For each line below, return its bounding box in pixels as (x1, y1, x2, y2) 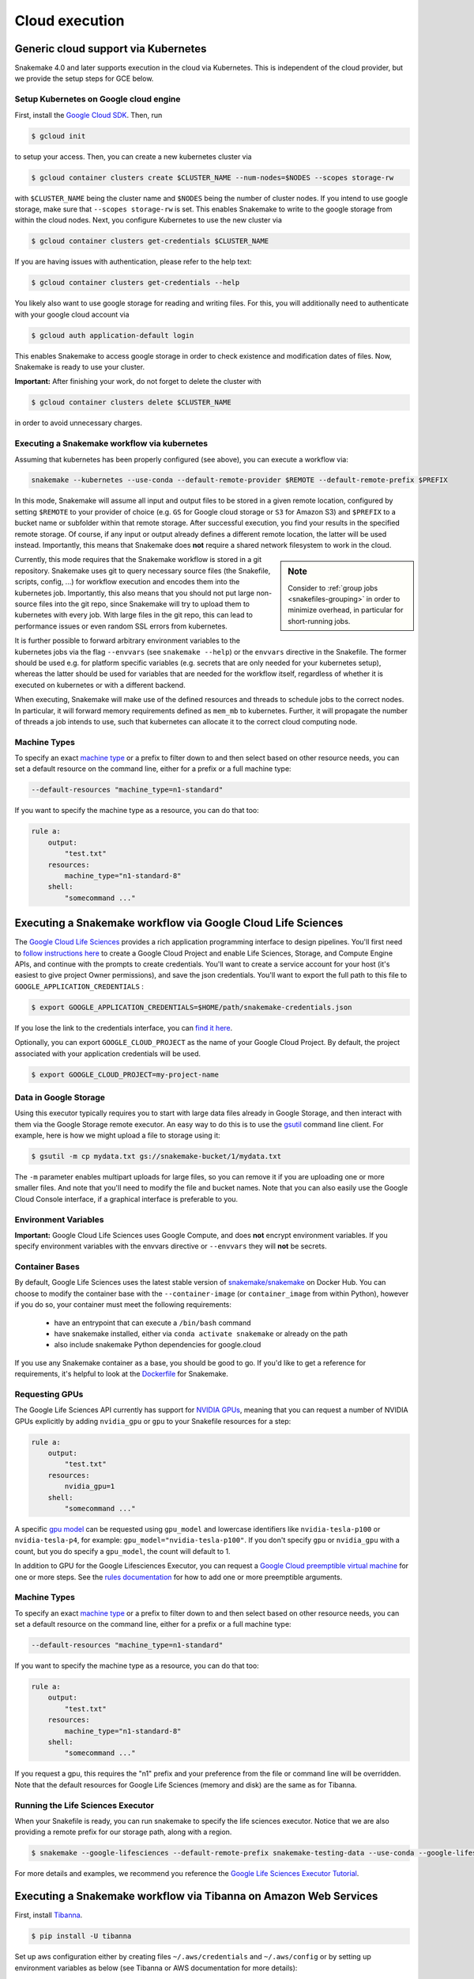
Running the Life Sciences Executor (14, 1799, 154, 1810)
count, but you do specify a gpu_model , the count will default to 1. (14, 1546, 231, 1555)
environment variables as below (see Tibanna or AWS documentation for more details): (14, 1963, 298, 1973)
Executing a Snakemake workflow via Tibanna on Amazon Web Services (14, 1890, 378, 1903)
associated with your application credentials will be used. (14, 1049, 201, 1058)
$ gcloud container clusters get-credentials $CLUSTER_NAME (31, 237, 269, 245)
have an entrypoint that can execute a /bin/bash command (54, 1318, 252, 1328)
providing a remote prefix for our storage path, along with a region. (14, 1827, 232, 1837)
